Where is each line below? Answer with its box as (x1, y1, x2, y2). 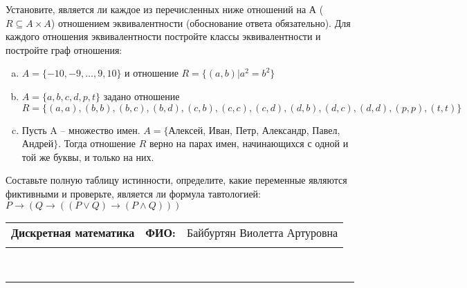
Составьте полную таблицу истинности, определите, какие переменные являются (6, 173, 347, 187)
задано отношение (103, 88, 180, 103)
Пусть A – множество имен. (21, 122, 140, 137)
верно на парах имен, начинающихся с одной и (149, 136, 349, 151)
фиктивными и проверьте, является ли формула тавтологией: (6, 186, 261, 200)
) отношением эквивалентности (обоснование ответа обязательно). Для (51, 15, 351, 30)
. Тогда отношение (58, 136, 136, 151)
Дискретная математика (11, 224, 135, 240)
